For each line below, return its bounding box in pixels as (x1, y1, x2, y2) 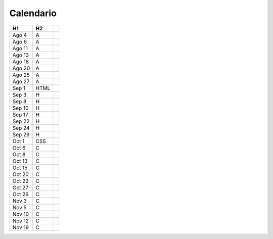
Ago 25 (12, 71, 30, 78)
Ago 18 (12, 58, 29, 65)
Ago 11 (12, 44, 28, 52)
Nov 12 (12, 217, 29, 224)
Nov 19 (12, 224, 29, 231)
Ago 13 (12, 51, 29, 58)
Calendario (9, 8, 57, 19)
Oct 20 (12, 171, 29, 178)
